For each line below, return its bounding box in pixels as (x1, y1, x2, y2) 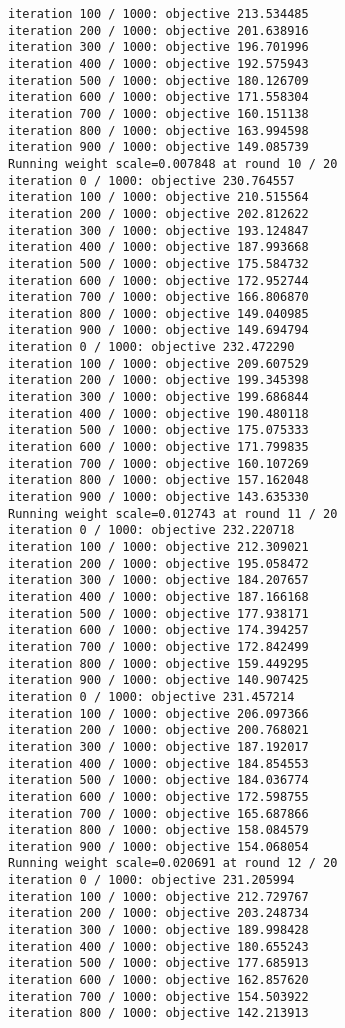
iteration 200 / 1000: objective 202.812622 (8, 206, 309, 221)
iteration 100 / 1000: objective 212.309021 (8, 540, 309, 554)
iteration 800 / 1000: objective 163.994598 (8, 123, 309, 138)
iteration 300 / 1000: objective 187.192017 (8, 739, 309, 754)
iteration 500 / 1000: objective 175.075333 (8, 423, 309, 438)
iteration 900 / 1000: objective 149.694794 (8, 323, 309, 338)
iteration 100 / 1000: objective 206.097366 (8, 706, 309, 721)
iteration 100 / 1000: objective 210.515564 (8, 190, 309, 205)
